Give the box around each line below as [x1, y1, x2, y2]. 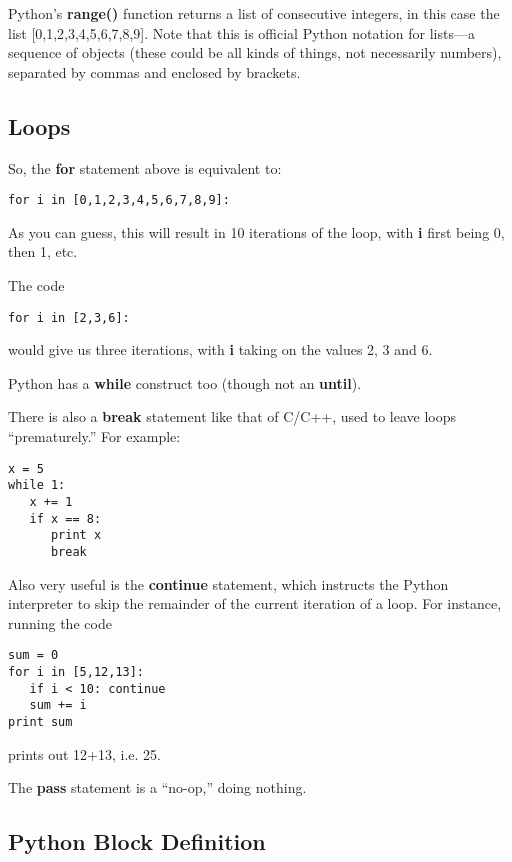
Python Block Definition [8, 826, 266, 857]
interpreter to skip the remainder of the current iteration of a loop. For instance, [8, 593, 502, 614]
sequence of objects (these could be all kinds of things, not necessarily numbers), [8, 42, 502, 63]
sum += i [29, 698, 87, 713]
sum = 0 [8, 648, 59, 663]
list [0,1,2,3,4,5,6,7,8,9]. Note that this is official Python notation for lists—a [8, 22, 475, 43]
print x [50, 528, 102, 543]
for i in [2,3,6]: [8, 310, 130, 325]
